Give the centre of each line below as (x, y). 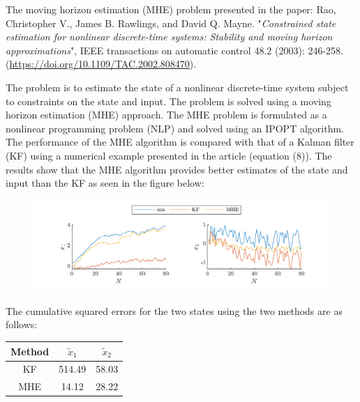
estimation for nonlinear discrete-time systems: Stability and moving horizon (169, 37)
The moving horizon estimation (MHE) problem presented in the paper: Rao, (171, 9)
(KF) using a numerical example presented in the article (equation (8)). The (169, 155)
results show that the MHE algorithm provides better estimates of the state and (177, 169)
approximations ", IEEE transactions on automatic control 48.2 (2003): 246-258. (174, 50)
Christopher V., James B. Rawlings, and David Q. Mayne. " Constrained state (171, 23)
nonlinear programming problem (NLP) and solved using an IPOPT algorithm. (175, 128)
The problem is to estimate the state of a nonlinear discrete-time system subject (177, 87)
